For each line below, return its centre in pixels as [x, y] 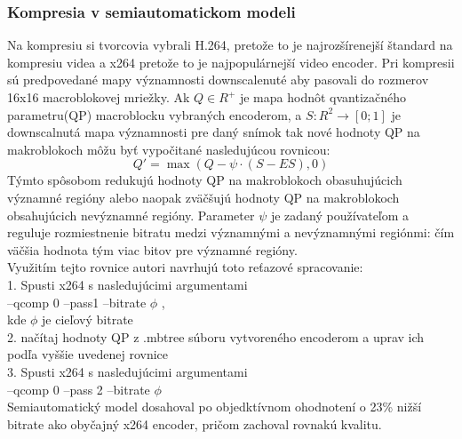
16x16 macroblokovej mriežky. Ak [99, 97]
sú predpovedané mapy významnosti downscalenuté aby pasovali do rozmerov [218, 80]
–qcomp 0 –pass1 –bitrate [77, 302]
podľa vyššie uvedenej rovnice [88, 354]
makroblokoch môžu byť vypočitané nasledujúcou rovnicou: [169, 149]
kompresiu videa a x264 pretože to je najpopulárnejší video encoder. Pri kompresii [231, 62]
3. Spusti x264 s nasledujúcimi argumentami [127, 371]
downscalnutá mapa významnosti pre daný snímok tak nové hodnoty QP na [214, 132]
